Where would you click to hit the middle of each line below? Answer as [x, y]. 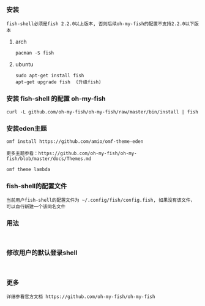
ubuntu [24, 64]
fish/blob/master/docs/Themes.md [49, 159]
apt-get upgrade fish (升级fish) [58, 82]
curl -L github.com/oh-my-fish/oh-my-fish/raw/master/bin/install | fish [102, 112]
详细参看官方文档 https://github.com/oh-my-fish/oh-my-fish [81, 297]
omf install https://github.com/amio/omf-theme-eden [75, 141]
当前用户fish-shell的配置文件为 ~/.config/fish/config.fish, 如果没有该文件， [101, 201]
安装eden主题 [27, 128]
